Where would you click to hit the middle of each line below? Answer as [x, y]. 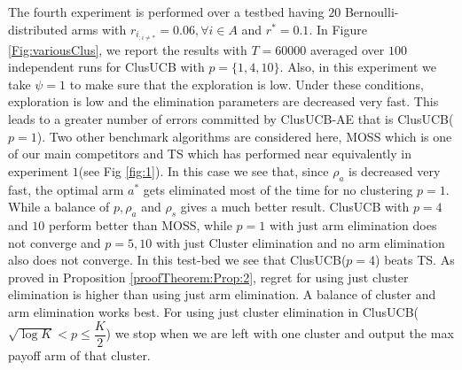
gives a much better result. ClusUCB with [295, 207]
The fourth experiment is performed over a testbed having [166, 12]
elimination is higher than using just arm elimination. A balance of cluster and [222, 294]
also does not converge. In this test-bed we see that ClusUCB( [177, 260]
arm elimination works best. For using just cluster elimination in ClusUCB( [214, 312]
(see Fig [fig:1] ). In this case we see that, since [204, 170]
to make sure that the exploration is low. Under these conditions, [247, 84]
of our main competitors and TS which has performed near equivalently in [210, 154]
